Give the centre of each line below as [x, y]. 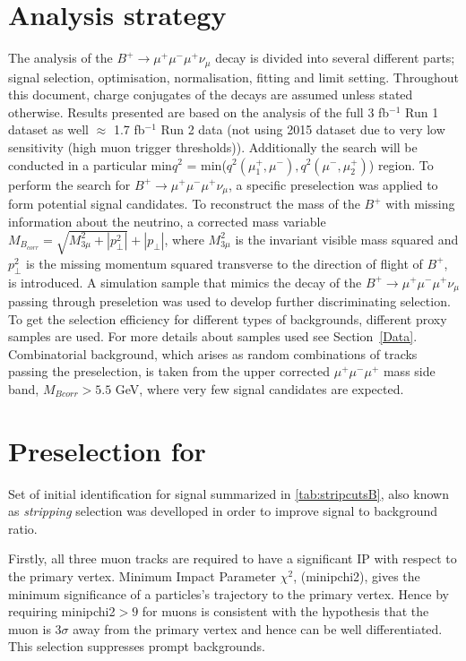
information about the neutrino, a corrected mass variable [167, 221]
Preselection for [107, 450]
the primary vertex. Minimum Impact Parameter [142, 576]
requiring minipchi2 [62, 611]
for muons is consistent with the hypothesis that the [285, 611]
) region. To [401, 164]
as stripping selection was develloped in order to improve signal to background [223, 511]
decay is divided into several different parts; [335, 58]
